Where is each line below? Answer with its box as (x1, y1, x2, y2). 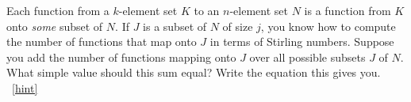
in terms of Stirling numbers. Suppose (209, 33, 394, 50)
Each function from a (6, 2, 109, 18)
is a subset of (143, 17, 207, 34)
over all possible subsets (249, 48, 366, 65)
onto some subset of (6, 17, 103, 34)
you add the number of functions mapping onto (6, 48, 236, 65)
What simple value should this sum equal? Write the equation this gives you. (6, 64, 381, 81)
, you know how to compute (260, 17, 396, 34)
